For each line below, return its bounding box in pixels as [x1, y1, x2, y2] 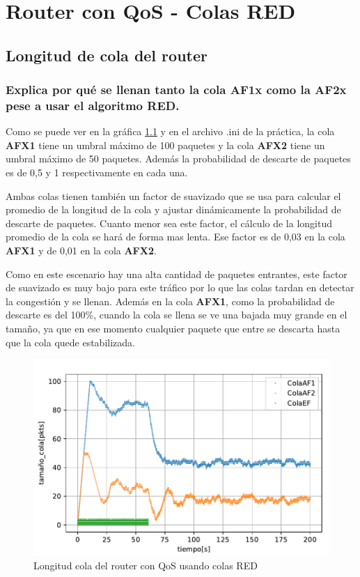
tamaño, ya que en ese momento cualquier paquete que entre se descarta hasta [6, 321, 341, 336]
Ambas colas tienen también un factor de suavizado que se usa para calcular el [6, 188, 341, 203]
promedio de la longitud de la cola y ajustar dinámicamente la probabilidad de [6, 202, 341, 217]
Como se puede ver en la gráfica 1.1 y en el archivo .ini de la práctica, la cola [6, 124, 335, 139]
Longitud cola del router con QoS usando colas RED [33, 558, 258, 573]
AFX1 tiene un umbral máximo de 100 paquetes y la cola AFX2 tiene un [6, 137, 325, 152]
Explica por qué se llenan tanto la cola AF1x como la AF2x [6, 81, 347, 98]
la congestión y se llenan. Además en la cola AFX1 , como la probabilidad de [6, 293, 335, 308]
